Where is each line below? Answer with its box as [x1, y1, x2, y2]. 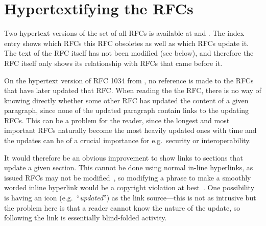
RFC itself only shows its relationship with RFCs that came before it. [4, 57, 223, 68]
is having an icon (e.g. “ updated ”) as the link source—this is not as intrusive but [4, 192, 256, 203]
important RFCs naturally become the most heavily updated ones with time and [4, 125, 257, 135]
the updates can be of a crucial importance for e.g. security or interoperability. [4, 135, 251, 146]
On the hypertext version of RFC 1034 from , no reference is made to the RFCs [4, 75, 254, 85]
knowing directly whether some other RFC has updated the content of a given [4, 95, 249, 105]
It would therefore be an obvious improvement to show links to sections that [4, 152, 243, 163]
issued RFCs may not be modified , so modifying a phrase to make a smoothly [4, 172, 251, 183]
